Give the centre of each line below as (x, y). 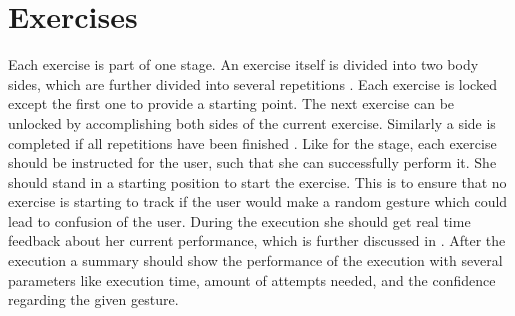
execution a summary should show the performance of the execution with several (255, 260)
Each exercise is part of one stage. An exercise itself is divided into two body (243, 64)
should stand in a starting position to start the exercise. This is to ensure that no (257, 181)
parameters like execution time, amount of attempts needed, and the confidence (252, 279)
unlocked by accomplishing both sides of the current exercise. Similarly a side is (252, 122)
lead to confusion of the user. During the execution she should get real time (239, 220)
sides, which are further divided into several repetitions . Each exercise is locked (252, 83)
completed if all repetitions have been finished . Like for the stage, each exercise (252, 142)
